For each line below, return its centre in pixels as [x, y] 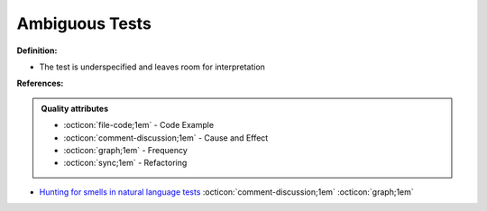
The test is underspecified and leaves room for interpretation [152, 67]
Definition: [37, 50]
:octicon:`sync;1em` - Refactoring [125, 163]
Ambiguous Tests [84, 23]
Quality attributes [74, 108]
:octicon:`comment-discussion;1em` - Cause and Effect [166, 138]
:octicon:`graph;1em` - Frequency [126, 150]
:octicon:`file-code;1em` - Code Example [139, 125]
